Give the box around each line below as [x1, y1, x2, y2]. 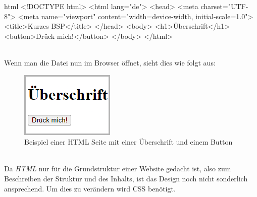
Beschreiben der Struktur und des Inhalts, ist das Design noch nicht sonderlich [4, 173, 248, 183]
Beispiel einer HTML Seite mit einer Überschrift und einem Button [24, 137, 233, 147]
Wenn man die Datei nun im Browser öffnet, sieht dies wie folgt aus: [4, 57, 216, 68]
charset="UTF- [200, 1, 248, 11]
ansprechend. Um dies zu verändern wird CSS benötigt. [4, 183, 176, 193]
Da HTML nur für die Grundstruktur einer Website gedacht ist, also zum [4, 163, 231, 174]
